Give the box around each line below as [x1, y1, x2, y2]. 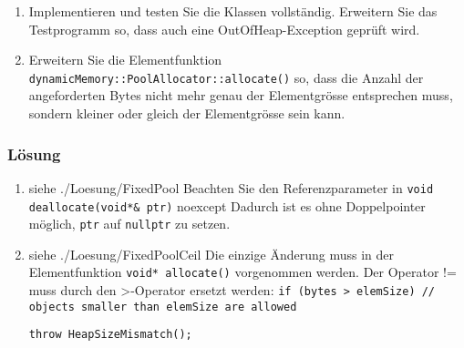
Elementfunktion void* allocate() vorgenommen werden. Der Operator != [28, 262, 457, 281]
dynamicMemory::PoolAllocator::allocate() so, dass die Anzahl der [28, 67, 424, 87]
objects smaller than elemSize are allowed [28, 300, 297, 313]
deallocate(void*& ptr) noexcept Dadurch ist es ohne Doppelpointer [28, 196, 426, 215]
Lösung [7, 142, 61, 165]
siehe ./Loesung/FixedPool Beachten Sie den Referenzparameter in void [28, 178, 434, 197]
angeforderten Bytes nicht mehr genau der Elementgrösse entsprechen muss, [28, 86, 453, 105]
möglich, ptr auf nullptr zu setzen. [28, 214, 231, 233]
